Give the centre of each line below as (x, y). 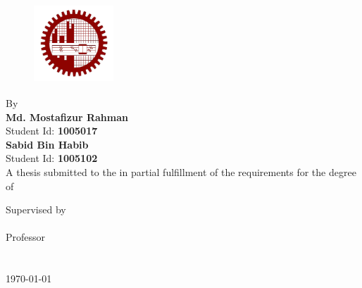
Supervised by (36, 209)
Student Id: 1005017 (52, 131)
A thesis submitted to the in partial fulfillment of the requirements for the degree (181, 171)
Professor (26, 237)
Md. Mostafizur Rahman (67, 117)
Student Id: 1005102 (52, 158)
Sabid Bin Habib (47, 144)
